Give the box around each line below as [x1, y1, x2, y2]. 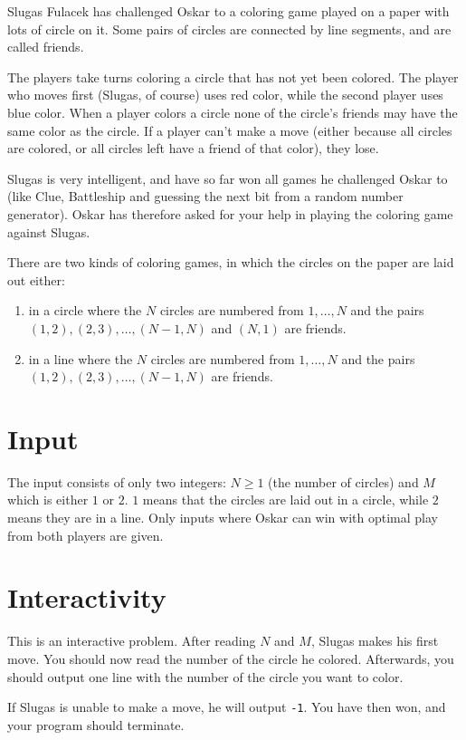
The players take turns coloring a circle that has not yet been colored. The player [7, 67, 459, 86]
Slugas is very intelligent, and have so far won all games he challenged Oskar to [7, 168, 448, 187]
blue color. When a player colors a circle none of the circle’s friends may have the [7, 102, 458, 121]
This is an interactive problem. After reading [7, 631, 256, 650]
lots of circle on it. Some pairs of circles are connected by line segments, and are [7, 19, 452, 38]
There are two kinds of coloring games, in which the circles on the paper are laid [7, 253, 454, 272]
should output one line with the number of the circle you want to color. [7, 667, 404, 686]
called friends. [7, 37, 84, 56]
